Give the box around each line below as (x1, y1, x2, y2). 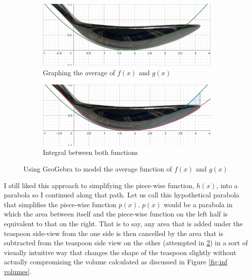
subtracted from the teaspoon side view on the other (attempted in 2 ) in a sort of (4, 237, 248, 248)
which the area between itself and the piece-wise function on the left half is (4, 209, 228, 219)
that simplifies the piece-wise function (4, 199, 116, 209)
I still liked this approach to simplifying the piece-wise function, (4, 180, 194, 190)
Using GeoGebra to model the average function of (23, 163, 172, 173)
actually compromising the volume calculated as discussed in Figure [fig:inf (4, 257, 228, 267)
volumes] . (4, 266, 32, 276)
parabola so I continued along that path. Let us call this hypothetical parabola (4, 190, 239, 200)
